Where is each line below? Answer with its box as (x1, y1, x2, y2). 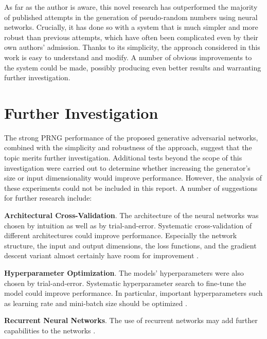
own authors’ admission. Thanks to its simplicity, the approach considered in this (4, 42, 260, 52)
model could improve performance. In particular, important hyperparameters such (4, 288, 263, 298)
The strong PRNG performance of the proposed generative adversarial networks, (4, 132, 258, 142)
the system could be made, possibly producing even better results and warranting (4, 62, 261, 73)
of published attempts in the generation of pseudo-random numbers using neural (4, 11, 258, 22)
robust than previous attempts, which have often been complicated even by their (4, 31, 258, 42)
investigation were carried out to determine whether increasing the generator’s (4, 162, 251, 173)
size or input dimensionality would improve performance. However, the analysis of (4, 172, 262, 183)
